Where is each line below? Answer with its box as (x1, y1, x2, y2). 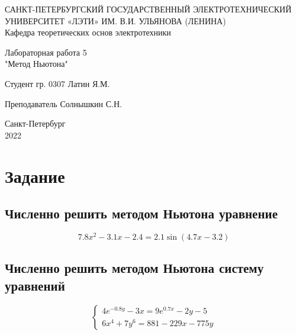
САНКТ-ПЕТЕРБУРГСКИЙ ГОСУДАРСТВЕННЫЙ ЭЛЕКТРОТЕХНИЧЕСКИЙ (5, 3, 292, 15)
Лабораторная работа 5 (5, 46, 87, 58)
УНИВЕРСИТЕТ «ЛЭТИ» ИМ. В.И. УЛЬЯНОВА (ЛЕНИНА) (5, 14, 226, 27)
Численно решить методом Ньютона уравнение (5, 204, 278, 223)
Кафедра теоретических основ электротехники (5, 26, 171, 38)
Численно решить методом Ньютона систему (5, 259, 264, 277)
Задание (5, 163, 65, 188)
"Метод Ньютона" (5, 57, 68, 70)
